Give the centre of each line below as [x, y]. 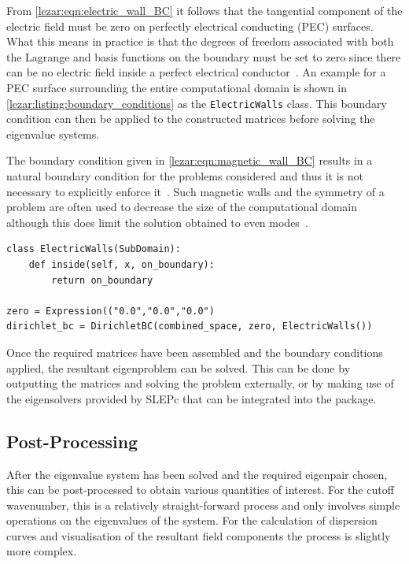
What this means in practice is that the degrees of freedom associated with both [200, 41]
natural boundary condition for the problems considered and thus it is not [185, 176]
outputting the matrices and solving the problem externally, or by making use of [200, 383]
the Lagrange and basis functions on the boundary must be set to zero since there [204, 56]
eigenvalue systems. [53, 134]
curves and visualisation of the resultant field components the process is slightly [199, 535]
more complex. [42, 551]
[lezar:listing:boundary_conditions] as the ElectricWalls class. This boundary [197, 103]
